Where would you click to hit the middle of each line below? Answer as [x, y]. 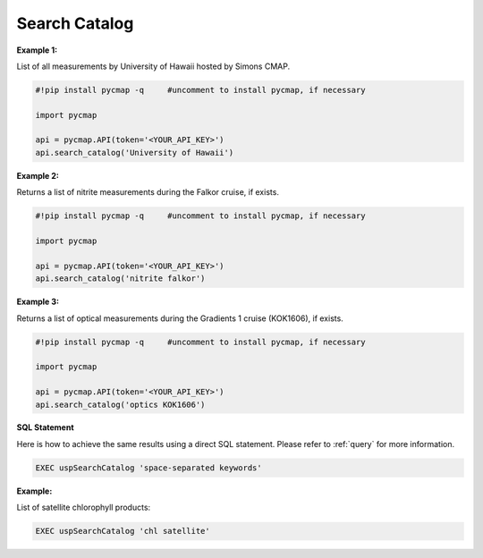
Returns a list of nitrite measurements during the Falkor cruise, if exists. [148, 192]
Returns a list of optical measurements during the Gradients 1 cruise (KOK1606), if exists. [180, 318]
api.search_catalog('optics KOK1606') [120, 404]
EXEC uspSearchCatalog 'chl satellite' [123, 531]
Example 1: [37, 50]
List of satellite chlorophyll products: [84, 507]
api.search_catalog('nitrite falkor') [120, 279]
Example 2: [38, 175]
